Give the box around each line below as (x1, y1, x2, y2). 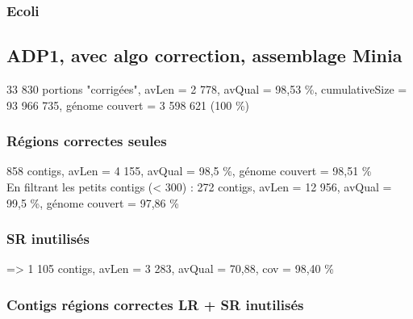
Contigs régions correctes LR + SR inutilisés (6, 294, 304, 314)
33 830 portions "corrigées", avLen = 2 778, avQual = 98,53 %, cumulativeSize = (6, 81, 407, 98)
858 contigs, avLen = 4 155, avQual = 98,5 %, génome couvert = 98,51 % (6, 162, 372, 179)
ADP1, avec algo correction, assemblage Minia (6, 43, 403, 68)
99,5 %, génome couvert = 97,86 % (6, 194, 179, 211)
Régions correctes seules (6, 131, 167, 151)
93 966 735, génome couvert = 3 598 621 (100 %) (6, 96, 249, 113)
